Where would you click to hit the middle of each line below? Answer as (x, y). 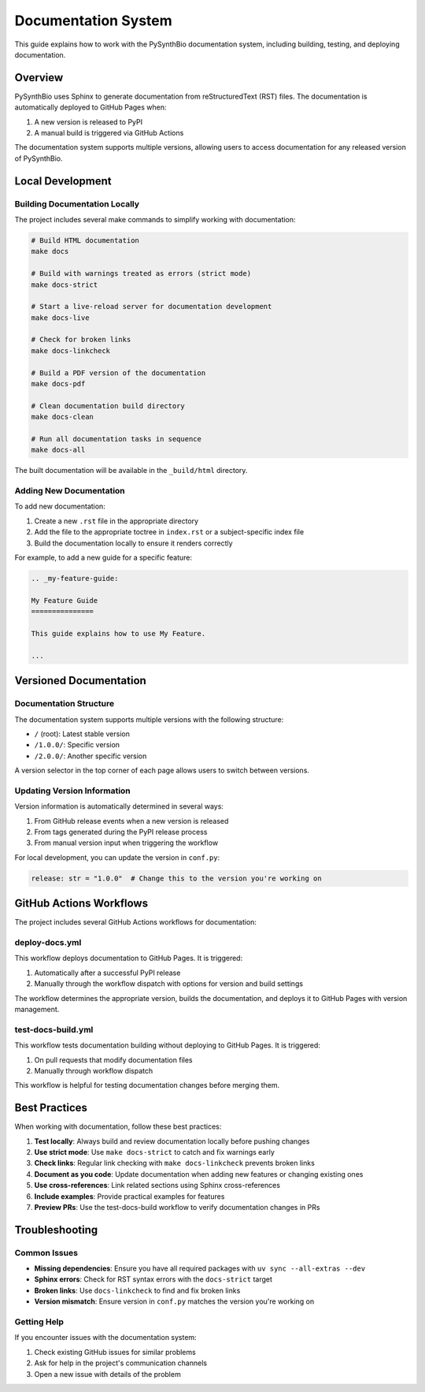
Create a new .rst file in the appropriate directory (116, 521)
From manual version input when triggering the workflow (126, 843)
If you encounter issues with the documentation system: (105, 1338)
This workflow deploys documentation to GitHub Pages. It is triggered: (129, 958)
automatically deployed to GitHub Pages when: (91, 107)
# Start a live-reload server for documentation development (152, 307)
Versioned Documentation (81, 681)
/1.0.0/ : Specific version (77, 745)
